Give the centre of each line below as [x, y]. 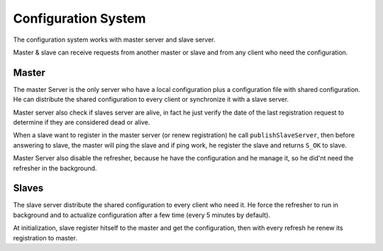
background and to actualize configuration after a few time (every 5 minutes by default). [142, 215]
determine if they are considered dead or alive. [82, 122]
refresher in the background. [55, 168]
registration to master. [45, 238]
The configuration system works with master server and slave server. [114, 40]
